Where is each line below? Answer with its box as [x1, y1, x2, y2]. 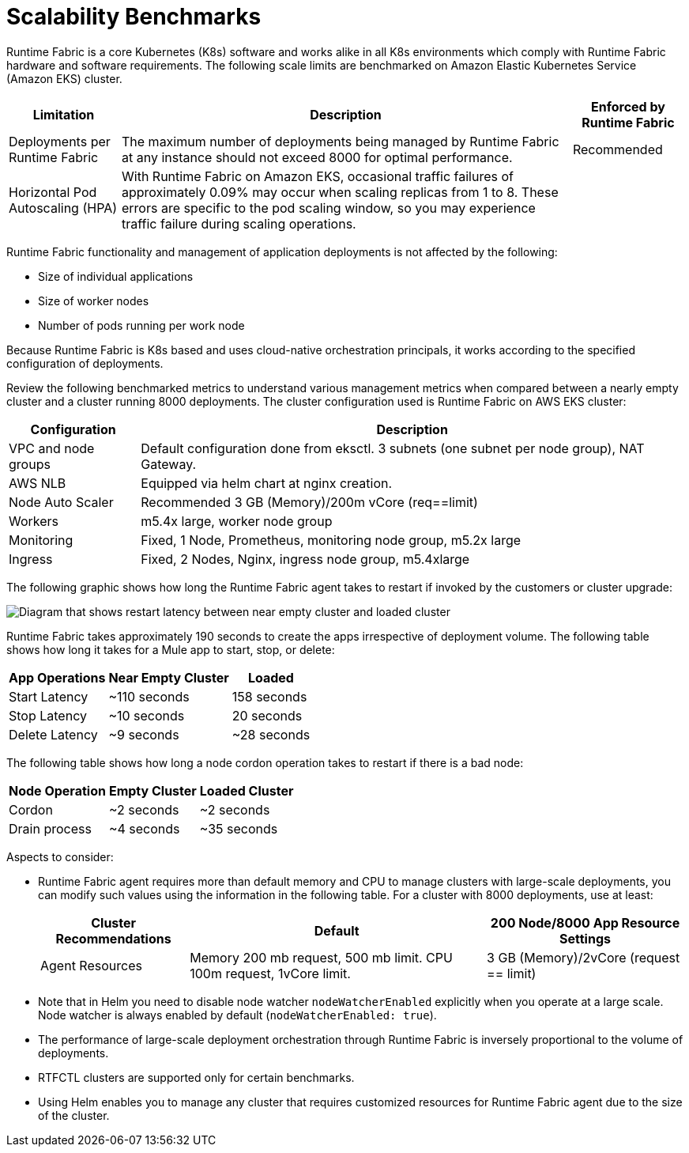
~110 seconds [108, 688, 190, 705]
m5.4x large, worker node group [141, 512, 333, 529]
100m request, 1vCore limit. [190, 965, 351, 981]
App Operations [9, 669, 106, 686]
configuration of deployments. [6, 356, 164, 370]
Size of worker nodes [38, 293, 149, 308]
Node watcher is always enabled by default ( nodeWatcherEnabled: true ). [38, 1007, 437, 1022]
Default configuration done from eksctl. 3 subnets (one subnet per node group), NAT [141, 440, 645, 456]
